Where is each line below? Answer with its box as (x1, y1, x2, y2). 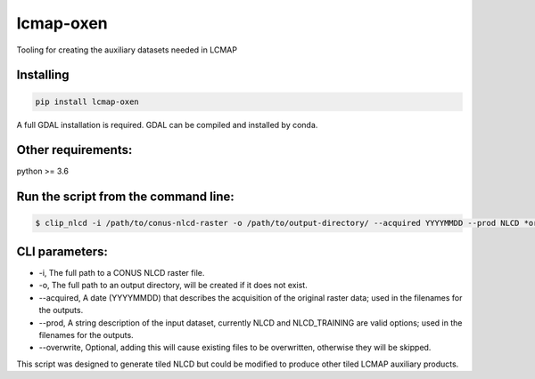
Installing (16, 68, 70, 83)
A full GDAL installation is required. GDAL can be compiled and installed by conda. (16, 119, 318, 130)
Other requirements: (16, 142, 133, 157)
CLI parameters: (16, 244, 109, 259)
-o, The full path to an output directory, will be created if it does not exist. (38, 280, 308, 291)
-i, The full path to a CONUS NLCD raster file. (38, 267, 205, 278)
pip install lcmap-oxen (35, 96, 140, 107)
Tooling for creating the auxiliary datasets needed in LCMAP (16, 44, 238, 55)
